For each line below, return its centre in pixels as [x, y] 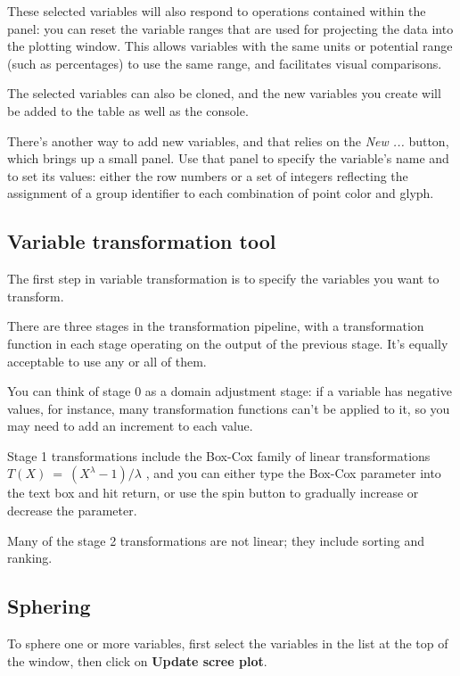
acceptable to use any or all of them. [107, 361]
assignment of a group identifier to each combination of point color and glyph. [221, 193]
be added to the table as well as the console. [128, 110]
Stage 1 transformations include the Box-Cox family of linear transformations [219, 455]
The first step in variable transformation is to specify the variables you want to [223, 279]
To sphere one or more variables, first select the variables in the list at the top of [228, 643]
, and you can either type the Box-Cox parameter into [293, 473]
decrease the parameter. [72, 511]
